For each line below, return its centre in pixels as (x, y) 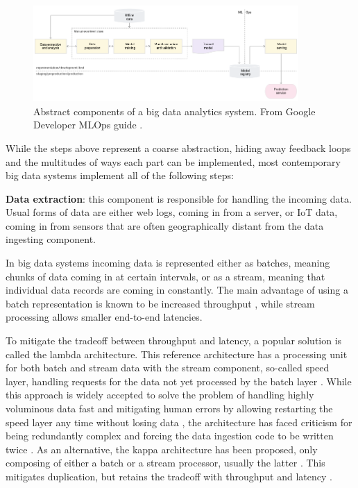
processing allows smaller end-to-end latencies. (104, 317)
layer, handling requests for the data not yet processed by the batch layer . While (179, 381)
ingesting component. (51, 239)
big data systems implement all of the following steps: (120, 175)
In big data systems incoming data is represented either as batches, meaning (168, 263)
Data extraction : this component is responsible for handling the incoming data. (179, 198)
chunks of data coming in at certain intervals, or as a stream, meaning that (165, 276)
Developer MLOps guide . (88, 125)
